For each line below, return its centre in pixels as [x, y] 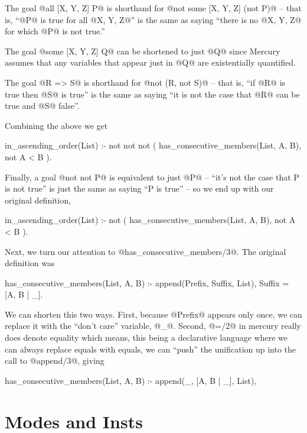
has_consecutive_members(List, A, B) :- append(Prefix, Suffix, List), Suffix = [147, 282]
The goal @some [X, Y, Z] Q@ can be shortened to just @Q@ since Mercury [143, 51]
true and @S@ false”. [42, 106]
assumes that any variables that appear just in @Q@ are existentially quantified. [150, 62]
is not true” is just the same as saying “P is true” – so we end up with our [139, 188]
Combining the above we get [56, 125]
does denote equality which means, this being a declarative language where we [146, 337]
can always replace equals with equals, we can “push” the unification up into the [151, 349]
